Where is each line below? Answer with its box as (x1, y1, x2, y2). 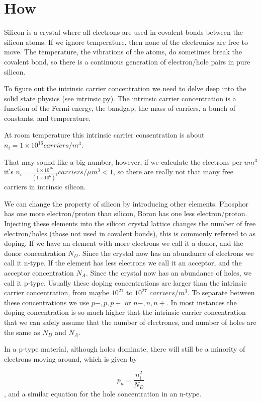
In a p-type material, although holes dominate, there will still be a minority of (4, 344, 245, 354)
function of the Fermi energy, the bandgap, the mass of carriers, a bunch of (4, 103, 235, 113)
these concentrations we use (4, 297, 90, 307)
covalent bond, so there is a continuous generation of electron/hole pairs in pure (4, 56, 250, 66)
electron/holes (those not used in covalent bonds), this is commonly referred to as (4, 228, 255, 238)
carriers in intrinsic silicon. (4, 181, 86, 192)
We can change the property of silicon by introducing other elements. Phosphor (4, 198, 248, 209)
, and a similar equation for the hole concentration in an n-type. (4, 388, 202, 399)
